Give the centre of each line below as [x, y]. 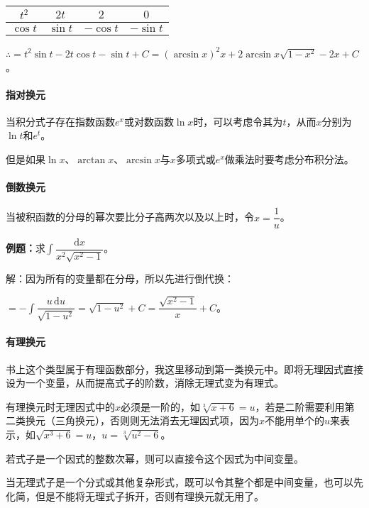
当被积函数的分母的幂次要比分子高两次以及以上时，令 [130, 217]
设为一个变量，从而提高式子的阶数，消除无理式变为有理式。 [145, 383]
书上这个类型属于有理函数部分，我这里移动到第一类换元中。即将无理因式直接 [184, 369]
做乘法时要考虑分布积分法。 [289, 159]
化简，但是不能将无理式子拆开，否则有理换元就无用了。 [135, 496]
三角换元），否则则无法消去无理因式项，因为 [157, 420]
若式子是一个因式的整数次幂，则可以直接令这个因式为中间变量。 [155, 458]
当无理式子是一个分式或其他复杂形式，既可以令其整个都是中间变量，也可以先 [184, 482]
